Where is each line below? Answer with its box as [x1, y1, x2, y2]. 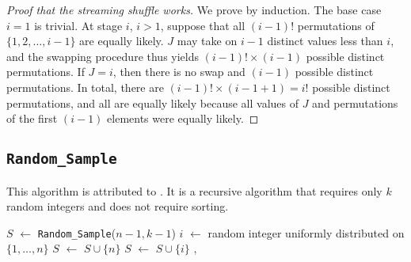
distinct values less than [267, 32, 383, 49]
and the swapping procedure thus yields [6, 47, 199, 64]
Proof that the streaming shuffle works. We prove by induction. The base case [6, 2, 382, 17]
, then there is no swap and [112, 63, 245, 80]
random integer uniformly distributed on [207, 224, 405, 241]
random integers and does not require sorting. [6, 198, 229, 215]
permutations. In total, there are [6, 78, 164, 95]
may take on [177, 32, 238, 49]
